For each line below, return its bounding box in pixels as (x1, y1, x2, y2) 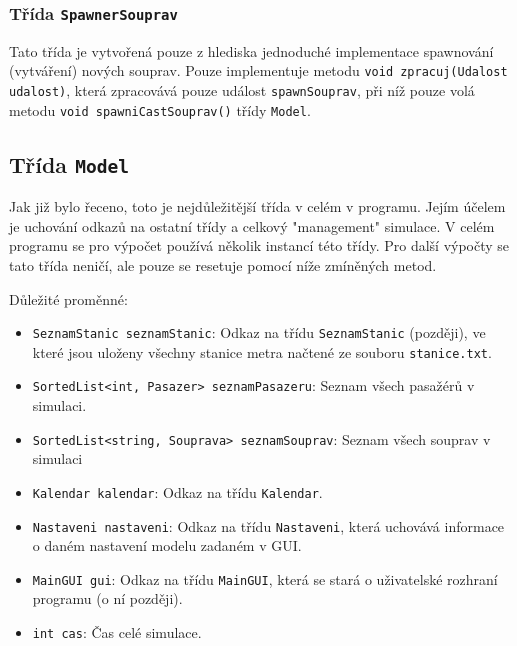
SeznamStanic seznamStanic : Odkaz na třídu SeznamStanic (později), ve (32, 322, 486, 343)
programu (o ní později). (32, 588, 183, 609)
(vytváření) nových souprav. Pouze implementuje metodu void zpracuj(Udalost (9, 60, 508, 81)
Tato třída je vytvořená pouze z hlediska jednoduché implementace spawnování (9, 40, 494, 61)
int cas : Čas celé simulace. (32, 622, 202, 643)
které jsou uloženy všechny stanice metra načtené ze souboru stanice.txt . (32, 341, 492, 362)
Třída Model (9, 148, 129, 179)
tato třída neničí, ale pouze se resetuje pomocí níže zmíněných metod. (9, 254, 437, 275)
